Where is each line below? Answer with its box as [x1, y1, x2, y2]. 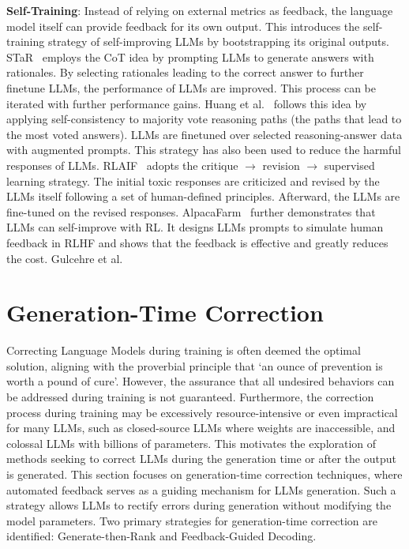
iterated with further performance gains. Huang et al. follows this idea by [6, 95, 367, 111]
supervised [324, 156, 375, 173]
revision [262, 156, 300, 173]
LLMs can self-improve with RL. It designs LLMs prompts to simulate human [6, 219, 384, 235]
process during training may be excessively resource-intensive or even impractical [6, 404, 398, 420]
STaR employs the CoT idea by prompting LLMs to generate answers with [6, 48, 374, 65]
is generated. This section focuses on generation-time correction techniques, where [6, 465, 403, 482]
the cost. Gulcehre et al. [6, 250, 123, 266]
